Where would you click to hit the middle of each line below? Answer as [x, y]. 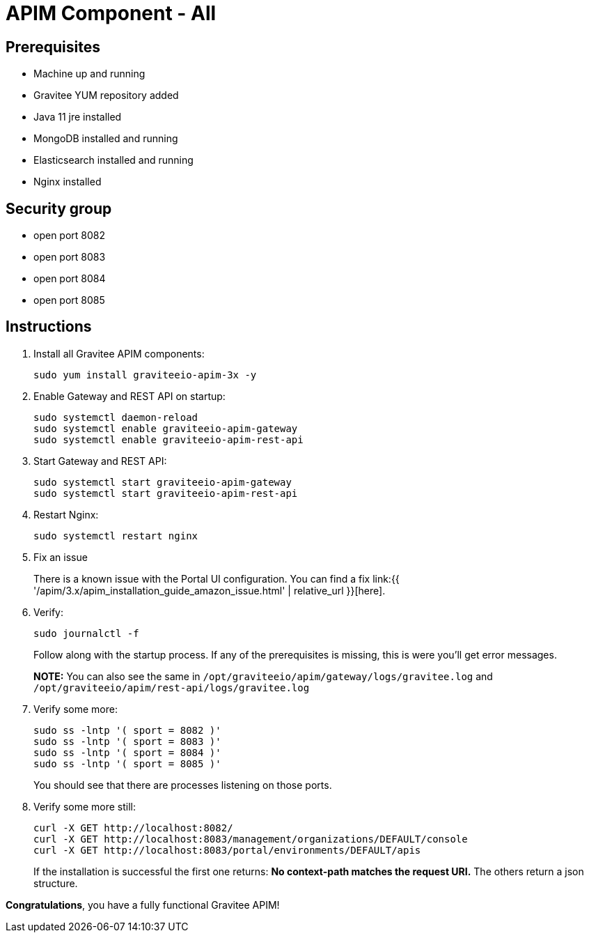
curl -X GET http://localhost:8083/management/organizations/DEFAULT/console [251, 839]
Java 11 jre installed [78, 117]
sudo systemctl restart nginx [116, 536]
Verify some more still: [85, 806]
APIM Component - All [111, 13]
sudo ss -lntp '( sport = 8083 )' [127, 741]
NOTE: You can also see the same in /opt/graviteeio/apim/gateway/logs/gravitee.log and [263, 676]
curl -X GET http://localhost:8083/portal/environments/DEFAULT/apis [227, 850]
